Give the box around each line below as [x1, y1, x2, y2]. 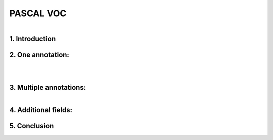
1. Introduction [9, 34, 56, 43]
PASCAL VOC [9, 8, 67, 19]
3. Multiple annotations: [9, 83, 86, 92]
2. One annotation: [9, 50, 69, 59]
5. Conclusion [9, 122, 54, 130]
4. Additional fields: [9, 106, 73, 114]
